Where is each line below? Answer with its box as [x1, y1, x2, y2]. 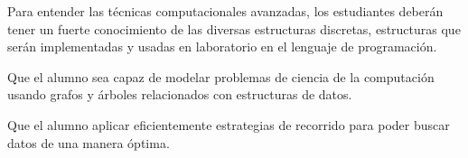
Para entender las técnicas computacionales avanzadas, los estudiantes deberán [7, 2, 444, 20]
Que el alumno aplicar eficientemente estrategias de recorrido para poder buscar [7, 115, 450, 134]
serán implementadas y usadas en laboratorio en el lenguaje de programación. [7, 37, 437, 56]
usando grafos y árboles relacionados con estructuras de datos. [7, 85, 352, 104]
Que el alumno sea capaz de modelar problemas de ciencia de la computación [7, 67, 435, 86]
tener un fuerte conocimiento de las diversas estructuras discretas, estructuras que [7, 19, 461, 38]
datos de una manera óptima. [7, 133, 170, 152]
